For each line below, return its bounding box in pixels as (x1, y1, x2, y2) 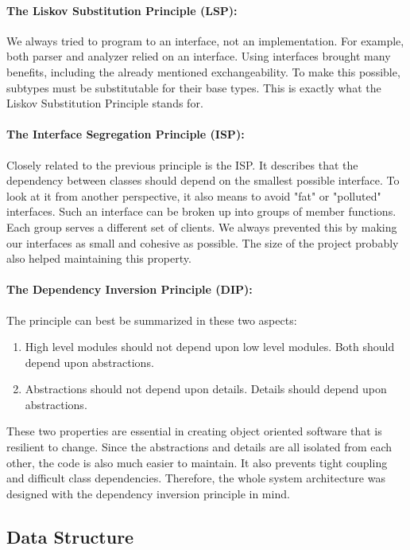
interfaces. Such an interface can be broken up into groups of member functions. (6, 203, 396, 220)
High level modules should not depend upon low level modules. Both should (25, 338, 395, 355)
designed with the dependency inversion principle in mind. (6, 485, 290, 501)
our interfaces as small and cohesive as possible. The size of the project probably (6, 234, 399, 251)
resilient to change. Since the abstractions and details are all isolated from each (6, 439, 393, 455)
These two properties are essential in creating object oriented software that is (6, 423, 382, 439)
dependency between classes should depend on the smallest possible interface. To (6, 172, 400, 189)
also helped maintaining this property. (6, 250, 191, 267)
